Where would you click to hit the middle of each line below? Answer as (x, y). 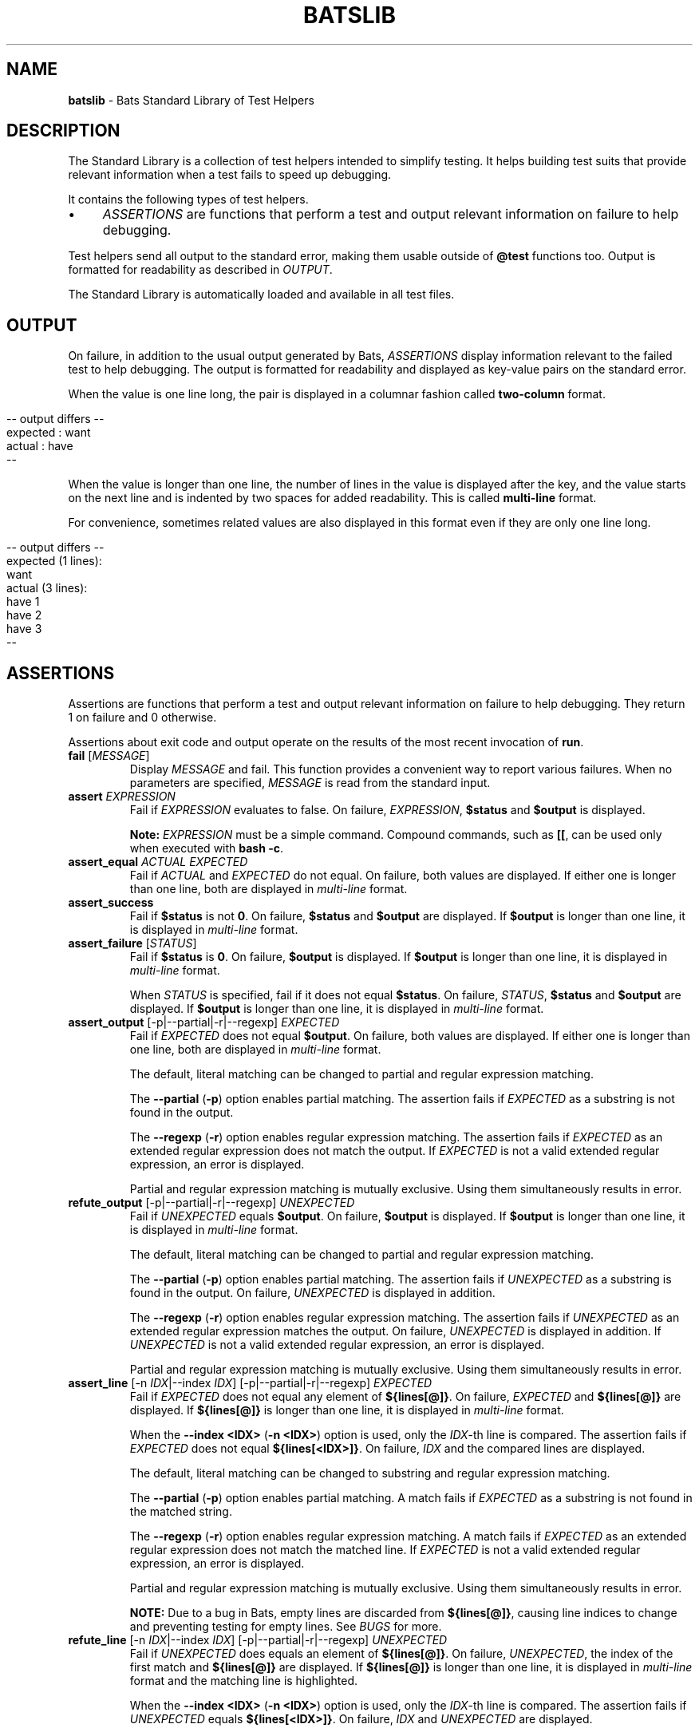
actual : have (40, 446)
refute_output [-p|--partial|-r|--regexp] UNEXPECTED (211, 1203)
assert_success (111, 903)
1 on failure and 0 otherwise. (142, 718)
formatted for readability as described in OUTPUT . (200, 270)
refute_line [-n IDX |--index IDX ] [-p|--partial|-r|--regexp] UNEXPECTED (258, 1640)
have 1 (23, 602)
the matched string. (181, 1512)
